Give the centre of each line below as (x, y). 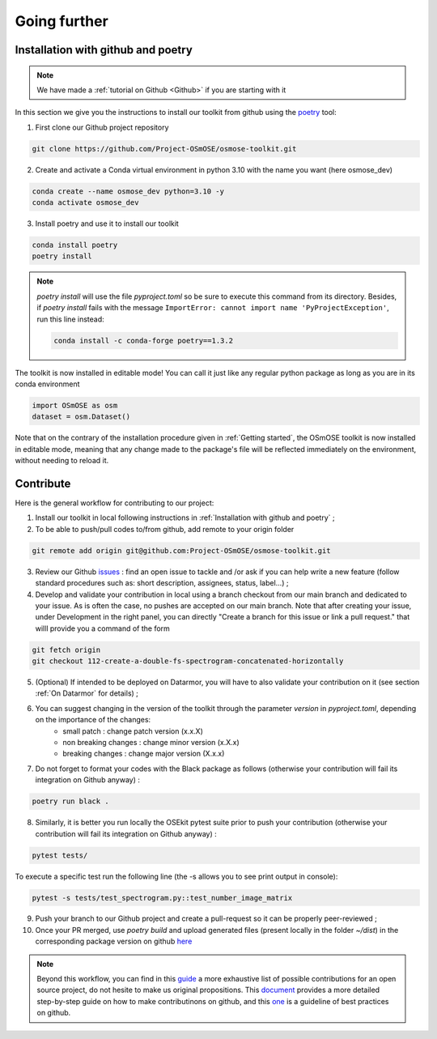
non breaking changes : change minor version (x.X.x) (151, 743)
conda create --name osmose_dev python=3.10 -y (128, 191)
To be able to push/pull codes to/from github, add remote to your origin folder (165, 529)
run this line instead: (70, 319)
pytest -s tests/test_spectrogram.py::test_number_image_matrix (162, 898)
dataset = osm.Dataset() (81, 417)
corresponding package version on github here (114, 941)
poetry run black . (70, 801)
